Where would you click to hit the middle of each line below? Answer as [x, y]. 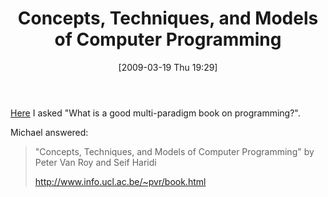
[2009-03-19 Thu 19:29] [168, 67]
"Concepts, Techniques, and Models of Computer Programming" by [174, 151]
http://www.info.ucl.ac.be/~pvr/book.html [120, 181]
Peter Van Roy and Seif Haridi [95, 162]
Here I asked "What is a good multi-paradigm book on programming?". [155, 113]
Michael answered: [49, 132]
